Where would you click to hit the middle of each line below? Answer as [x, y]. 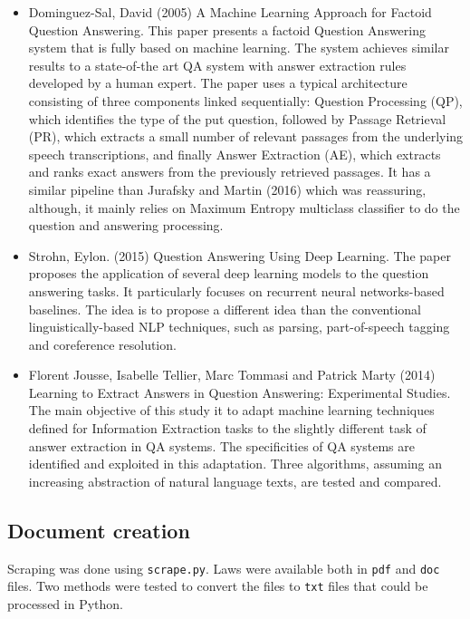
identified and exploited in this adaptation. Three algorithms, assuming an [235, 464]
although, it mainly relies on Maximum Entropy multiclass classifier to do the [244, 207]
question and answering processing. [126, 225]
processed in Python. [65, 603]
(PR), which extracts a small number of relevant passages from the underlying [246, 136]
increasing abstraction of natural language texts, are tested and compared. [235, 481]
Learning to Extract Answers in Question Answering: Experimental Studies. [240, 392]
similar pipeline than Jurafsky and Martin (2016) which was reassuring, [227, 189]
